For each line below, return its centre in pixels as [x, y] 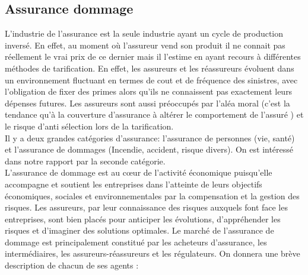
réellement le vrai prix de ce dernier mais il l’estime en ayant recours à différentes [153, 56]
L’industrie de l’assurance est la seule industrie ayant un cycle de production [144, 33]
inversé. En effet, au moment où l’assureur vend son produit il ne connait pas [145, 45]
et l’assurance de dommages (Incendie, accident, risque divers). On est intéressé [149, 149]
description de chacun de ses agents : [72, 265]
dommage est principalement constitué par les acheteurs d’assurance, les [136, 242]
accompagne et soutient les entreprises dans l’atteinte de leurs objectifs [134, 184]
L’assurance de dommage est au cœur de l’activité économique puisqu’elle [139, 172]
